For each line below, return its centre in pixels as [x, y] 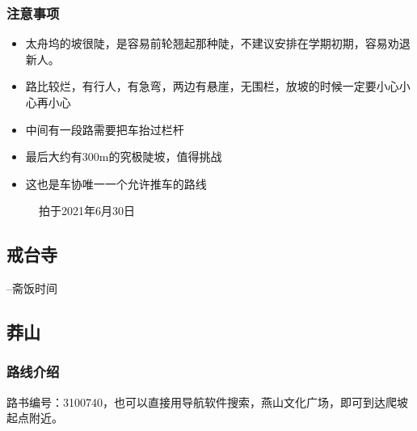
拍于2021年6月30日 [87, 211]
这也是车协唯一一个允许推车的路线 [116, 183]
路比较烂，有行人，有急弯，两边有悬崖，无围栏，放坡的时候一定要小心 [212, 86]
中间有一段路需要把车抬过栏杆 [105, 129]
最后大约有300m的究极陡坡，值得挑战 [124, 156]
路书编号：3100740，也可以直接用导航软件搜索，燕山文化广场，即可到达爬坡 [207, 401]
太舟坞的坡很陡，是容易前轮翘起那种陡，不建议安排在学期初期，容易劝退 [218, 43]
